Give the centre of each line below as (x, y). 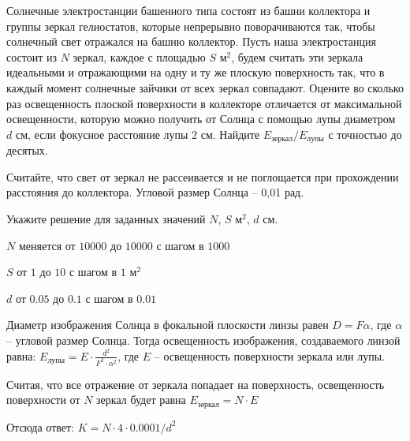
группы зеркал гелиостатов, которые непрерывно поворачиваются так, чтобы (191, 26)
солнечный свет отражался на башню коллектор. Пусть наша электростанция (191, 41)
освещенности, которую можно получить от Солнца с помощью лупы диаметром (201, 119)
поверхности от (43, 400)
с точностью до (365, 134)
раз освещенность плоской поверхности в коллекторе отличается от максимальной (204, 103)
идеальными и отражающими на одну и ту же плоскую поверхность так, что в (196, 72)
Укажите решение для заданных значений (106, 218)
